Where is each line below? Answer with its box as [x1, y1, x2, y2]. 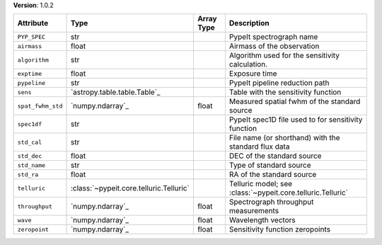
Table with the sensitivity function [228, 87, 342, 97]
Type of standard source [228, 160, 311, 170]
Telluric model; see [228, 179, 293, 189]
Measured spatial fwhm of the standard [228, 96, 361, 106]
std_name [17, 161, 46, 169]
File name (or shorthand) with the [228, 133, 340, 143]
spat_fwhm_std [17, 102, 63, 110]
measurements [228, 206, 279, 216]
